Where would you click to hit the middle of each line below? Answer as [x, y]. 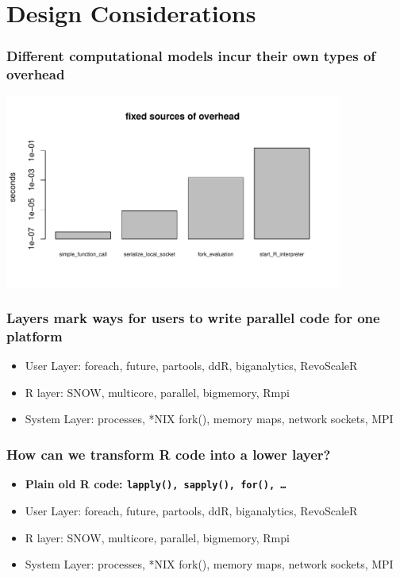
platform [35, 335]
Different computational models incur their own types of [191, 56]
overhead [36, 74]
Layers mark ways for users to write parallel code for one [193, 318]
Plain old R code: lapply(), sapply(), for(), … [156, 484]
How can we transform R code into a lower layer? [169, 454]
